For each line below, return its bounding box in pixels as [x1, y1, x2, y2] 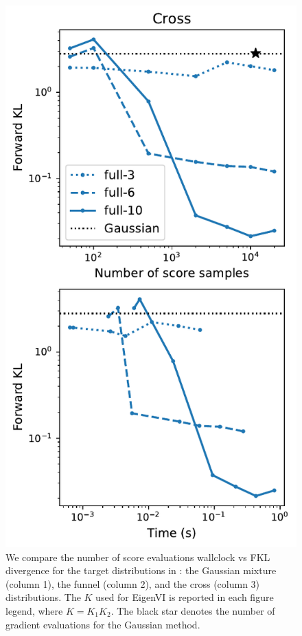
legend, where [5, 603, 63, 617]
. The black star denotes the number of [111, 603, 275, 617]
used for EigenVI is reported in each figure [95, 590, 274, 604]
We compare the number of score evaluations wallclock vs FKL [5, 549, 270, 564]
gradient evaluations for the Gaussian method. [5, 617, 200, 631]
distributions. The [5, 590, 81, 604]
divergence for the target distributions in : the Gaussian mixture [5, 563, 277, 578]
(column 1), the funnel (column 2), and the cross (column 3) [5, 576, 260, 591]
